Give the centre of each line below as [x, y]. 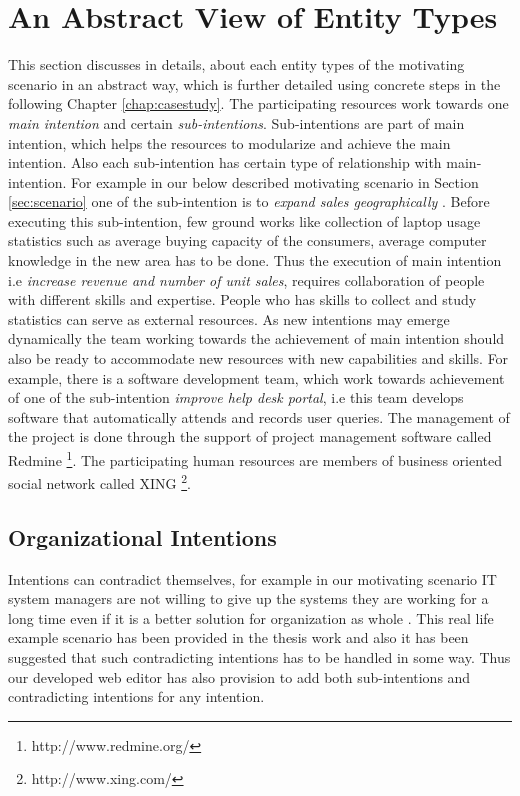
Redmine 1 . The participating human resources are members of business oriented [255, 458]
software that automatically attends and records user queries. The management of [259, 416]
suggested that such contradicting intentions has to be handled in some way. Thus [259, 657]
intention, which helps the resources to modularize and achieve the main [229, 142]
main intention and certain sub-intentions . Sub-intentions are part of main [236, 122]
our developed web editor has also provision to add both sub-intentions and [239, 676]
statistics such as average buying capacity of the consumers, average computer [247, 240]
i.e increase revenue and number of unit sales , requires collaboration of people [246, 279]
